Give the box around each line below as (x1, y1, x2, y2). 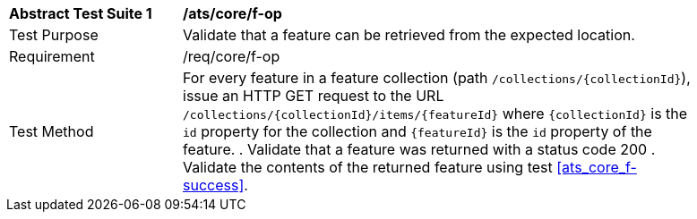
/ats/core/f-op (183, 4, 282, 22)
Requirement (9, 47, 95, 65)
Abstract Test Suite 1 (9, 4, 152, 22)
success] (183, 176, 245, 194)
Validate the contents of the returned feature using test (183, 158, 553, 176)
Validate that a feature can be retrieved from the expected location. (183, 26, 635, 44)
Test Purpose (9, 26, 99, 44)
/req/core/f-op (183, 47, 280, 65)
